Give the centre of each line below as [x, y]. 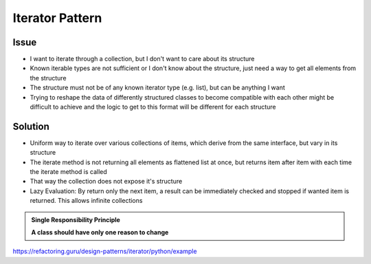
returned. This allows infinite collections [86, 201]
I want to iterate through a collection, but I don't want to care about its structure [142, 59]
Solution [31, 126]
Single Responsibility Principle [76, 219]
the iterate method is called [69, 172]
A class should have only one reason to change [100, 232]
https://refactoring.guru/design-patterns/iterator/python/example [105, 252]
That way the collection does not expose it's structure [106, 181]
